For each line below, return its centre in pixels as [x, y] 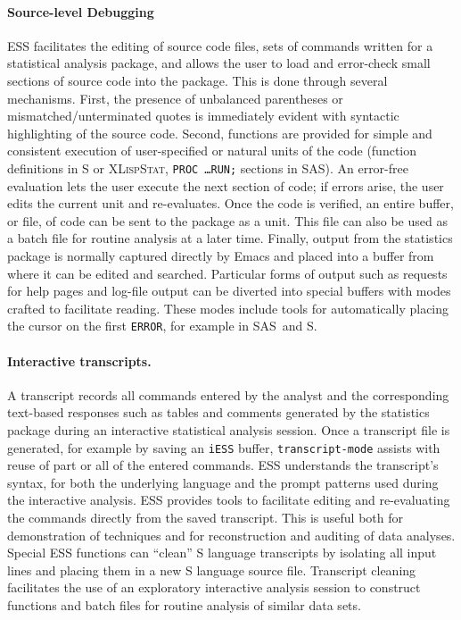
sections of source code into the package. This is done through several [198, 80]
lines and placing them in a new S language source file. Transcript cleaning [212, 570]
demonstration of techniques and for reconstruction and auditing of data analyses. [231, 535]
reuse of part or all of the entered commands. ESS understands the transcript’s [223, 465]
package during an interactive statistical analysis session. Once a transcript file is [229, 430]
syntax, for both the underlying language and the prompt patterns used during [223, 482]
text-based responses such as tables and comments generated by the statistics [218, 412]
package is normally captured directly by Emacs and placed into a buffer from [221, 255]
